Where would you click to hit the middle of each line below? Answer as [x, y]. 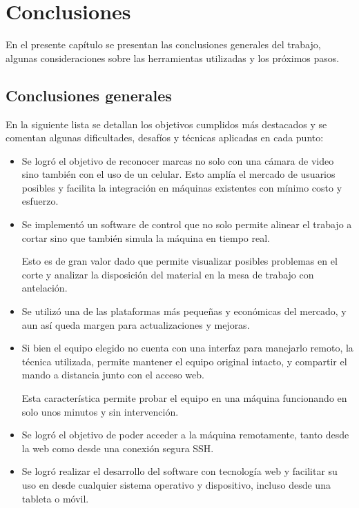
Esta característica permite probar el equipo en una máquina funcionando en [184, 398]
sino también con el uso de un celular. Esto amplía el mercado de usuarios [178, 174]
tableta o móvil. [55, 498]
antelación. [45, 288]
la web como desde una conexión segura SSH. [118, 448]
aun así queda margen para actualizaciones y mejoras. [136, 324]
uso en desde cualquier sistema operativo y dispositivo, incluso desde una [176, 484]
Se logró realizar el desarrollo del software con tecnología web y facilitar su [179, 471]
